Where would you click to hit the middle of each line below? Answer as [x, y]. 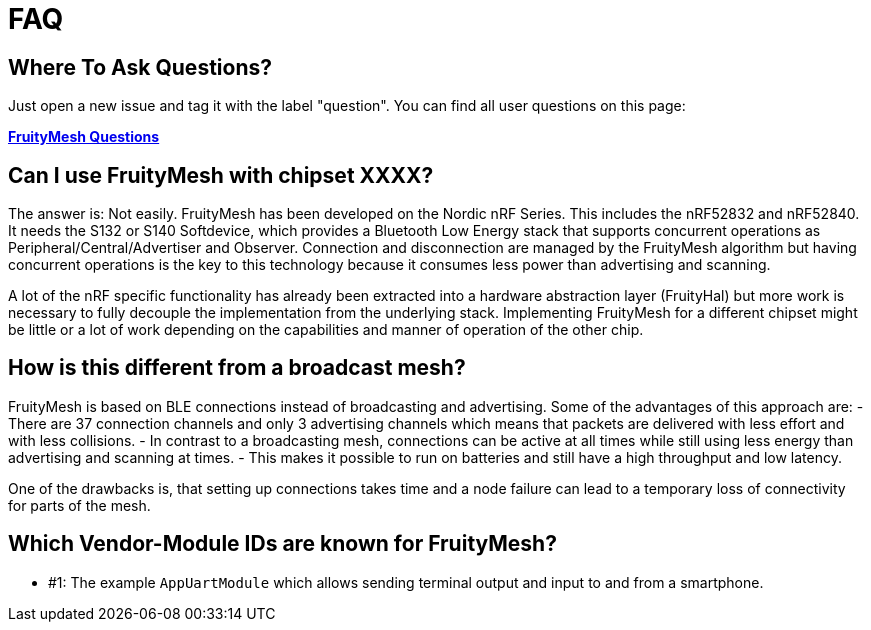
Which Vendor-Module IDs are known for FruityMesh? [282, 544]
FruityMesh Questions [84, 137]
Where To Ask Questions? [140, 67]
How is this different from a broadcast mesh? [237, 368]
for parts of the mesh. [79, 505]
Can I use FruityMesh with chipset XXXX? [221, 175]
